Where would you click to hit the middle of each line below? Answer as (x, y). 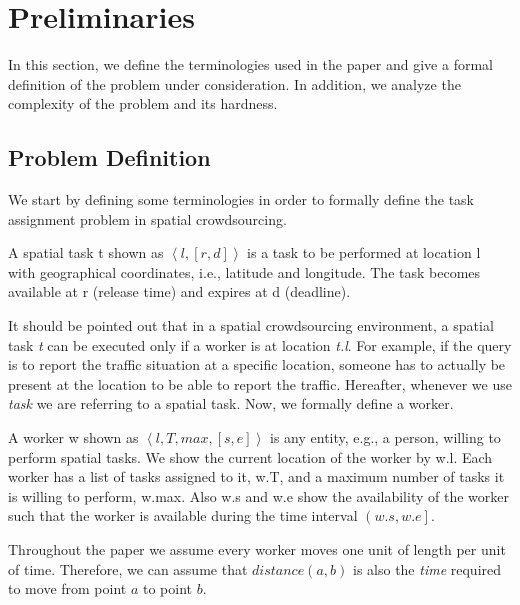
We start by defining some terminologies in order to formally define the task (241, 199)
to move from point (67, 588)
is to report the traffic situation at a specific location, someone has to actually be (257, 364)
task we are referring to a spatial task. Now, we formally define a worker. (231, 403)
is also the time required (427, 568)
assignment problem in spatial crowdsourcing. (147, 218)
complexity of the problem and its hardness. (143, 103)
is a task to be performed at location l (364, 252)
